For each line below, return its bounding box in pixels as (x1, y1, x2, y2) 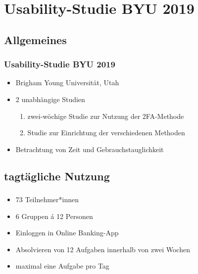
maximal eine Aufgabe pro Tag (15, 261, 109, 271)
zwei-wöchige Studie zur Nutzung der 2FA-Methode (27, 110, 184, 121)
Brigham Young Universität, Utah (15, 77, 119, 88)
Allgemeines (4, 32, 67, 47)
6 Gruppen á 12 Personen (15, 211, 93, 221)
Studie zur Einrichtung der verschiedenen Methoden (27, 127, 185, 138)
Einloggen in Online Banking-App (15, 227, 119, 238)
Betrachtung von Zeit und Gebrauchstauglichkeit (15, 144, 164, 154)
